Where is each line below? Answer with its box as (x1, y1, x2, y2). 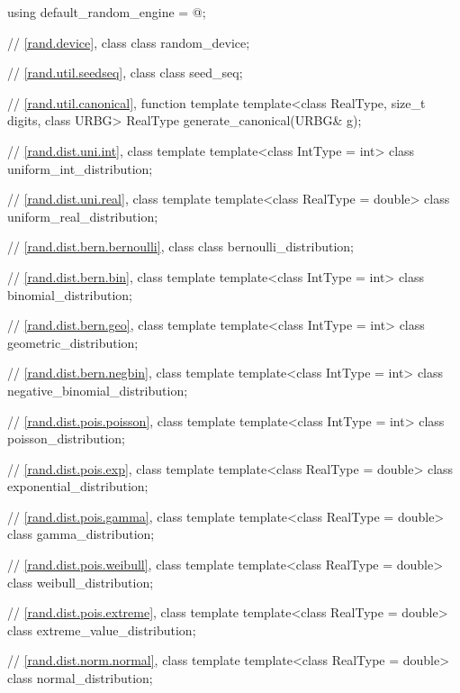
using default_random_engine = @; (7, 3, 206, 21)
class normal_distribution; (7, 669, 153, 688)
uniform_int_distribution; (7, 159, 153, 178)
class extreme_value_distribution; (7, 620, 196, 639)
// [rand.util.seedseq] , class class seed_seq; (7, 63, 243, 82)
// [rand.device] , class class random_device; (7, 32, 250, 51)
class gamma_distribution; (7, 524, 155, 543)
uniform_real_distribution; (7, 206, 158, 225)
